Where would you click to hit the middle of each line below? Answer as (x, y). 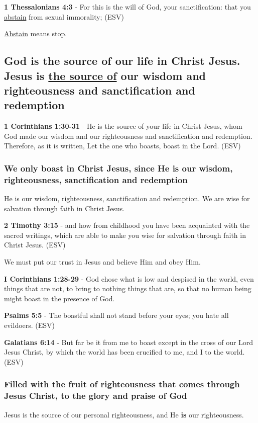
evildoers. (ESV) (30, 325)
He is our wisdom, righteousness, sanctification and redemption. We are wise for (127, 198)
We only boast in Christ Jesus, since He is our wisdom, (118, 168)
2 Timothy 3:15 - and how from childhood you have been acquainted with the (127, 225)
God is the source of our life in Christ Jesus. (122, 61)
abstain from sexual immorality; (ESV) (64, 16)
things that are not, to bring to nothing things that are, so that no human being (128, 288)
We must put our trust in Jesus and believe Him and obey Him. (102, 262)
